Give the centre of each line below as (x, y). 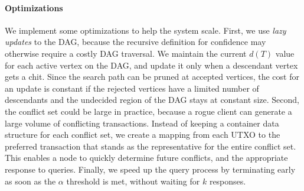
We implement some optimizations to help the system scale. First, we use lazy (146, 30)
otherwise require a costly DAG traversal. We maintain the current (126, 53)
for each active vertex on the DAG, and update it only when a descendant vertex (151, 65)
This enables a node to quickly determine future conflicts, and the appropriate (146, 158)
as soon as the (30, 181)
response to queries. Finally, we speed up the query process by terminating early (150, 169)
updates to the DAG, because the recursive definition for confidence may (135, 42)
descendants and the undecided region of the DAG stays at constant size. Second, (152, 100)
